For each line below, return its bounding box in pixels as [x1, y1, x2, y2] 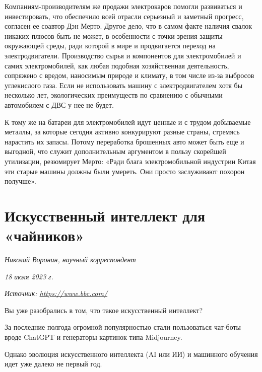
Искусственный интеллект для [5, 205, 206, 226]
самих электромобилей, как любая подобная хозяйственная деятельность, [5, 60, 229, 70]
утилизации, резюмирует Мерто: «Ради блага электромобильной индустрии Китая [5, 156, 256, 166]
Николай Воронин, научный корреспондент [5, 254, 136, 264]
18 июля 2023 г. [5, 271, 53, 281]
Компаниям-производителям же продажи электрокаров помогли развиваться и [5, 1, 242, 11]
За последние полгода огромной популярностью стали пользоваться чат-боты [5, 322, 241, 332]
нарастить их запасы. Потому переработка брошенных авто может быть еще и [5, 136, 244, 146]
